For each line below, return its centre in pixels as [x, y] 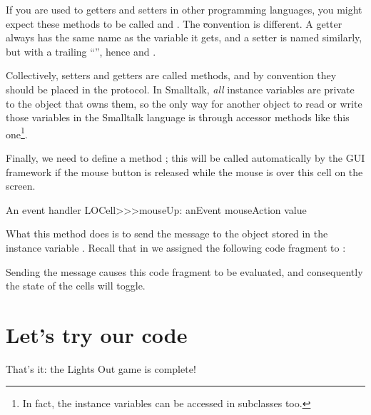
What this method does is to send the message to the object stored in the [167, 234]
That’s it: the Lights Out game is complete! [101, 368]
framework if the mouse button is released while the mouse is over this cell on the [184, 171]
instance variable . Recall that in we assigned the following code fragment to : [176, 247]
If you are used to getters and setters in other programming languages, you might [184, 9]
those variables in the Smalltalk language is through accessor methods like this [178, 117]
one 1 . [17, 133]
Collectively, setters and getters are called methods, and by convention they [171, 75]
